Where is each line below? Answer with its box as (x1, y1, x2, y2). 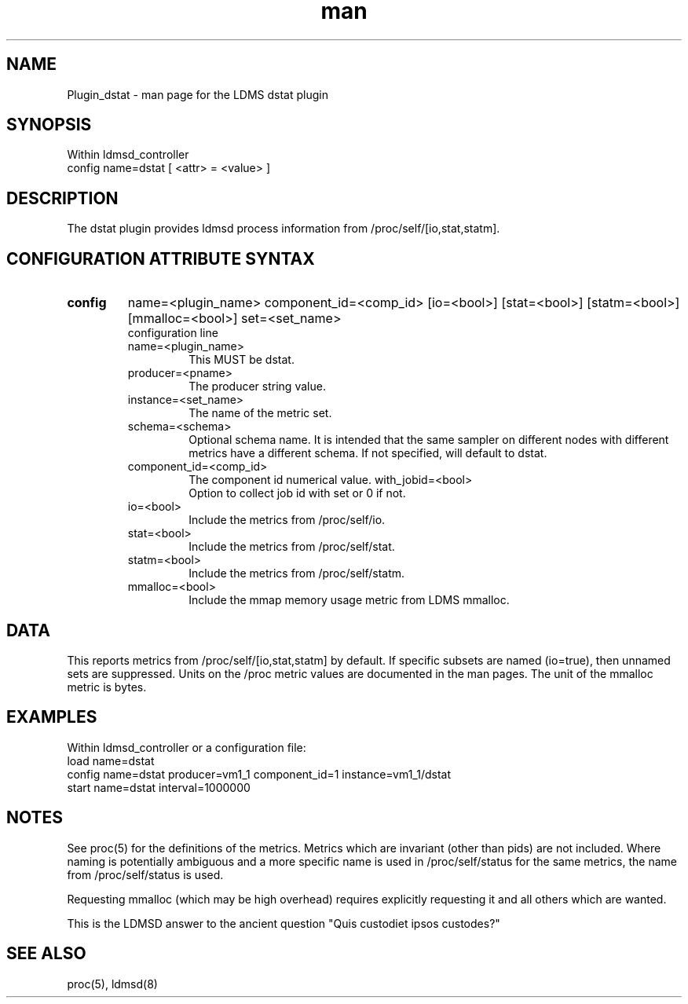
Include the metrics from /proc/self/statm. (188, 566, 405, 581)
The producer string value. (188, 379, 326, 394)
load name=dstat (67, 753, 155, 768)
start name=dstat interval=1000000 (67, 780, 251, 794)
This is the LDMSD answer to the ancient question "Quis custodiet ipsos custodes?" (67, 916, 500, 930)
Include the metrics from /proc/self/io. (188, 513, 386, 527)
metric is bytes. (67, 680, 147, 694)
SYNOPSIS (6, 115, 92, 135)
